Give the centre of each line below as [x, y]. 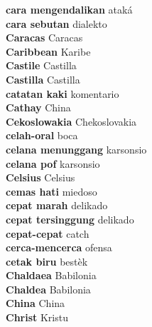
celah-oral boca [42, 135]
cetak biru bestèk [47, 261]
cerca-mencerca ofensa [59, 247]
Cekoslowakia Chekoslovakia [71, 121]
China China [36, 303]
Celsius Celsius [40, 177]
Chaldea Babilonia [48, 289]
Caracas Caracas [44, 37]
